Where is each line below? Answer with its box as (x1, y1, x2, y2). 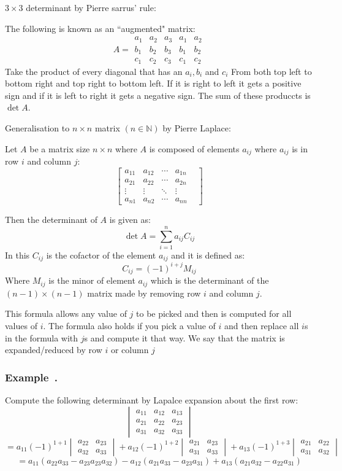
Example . (5, 369, 58, 384)
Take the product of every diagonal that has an (5, 64, 183, 77)
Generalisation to (5, 122, 70, 134)
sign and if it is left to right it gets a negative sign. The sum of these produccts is (5, 88, 311, 101)
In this (5, 248, 30, 261)
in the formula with (5, 331, 78, 344)
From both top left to (230, 64, 312, 77)
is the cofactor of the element (46, 248, 156, 261)
